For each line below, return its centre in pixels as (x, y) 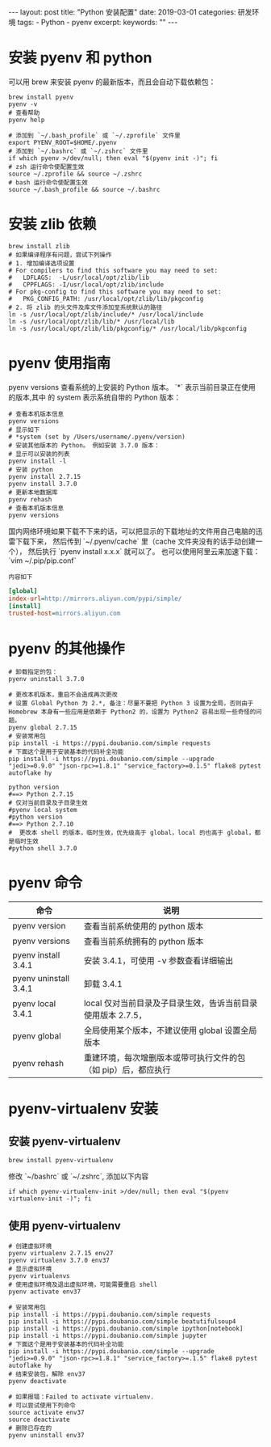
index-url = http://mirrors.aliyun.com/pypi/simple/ (95, 599)
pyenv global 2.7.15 (43, 728)
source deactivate (39, 1419)
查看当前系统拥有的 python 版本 (144, 941)
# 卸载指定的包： (33, 672)
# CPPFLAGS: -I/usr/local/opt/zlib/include (86, 285)
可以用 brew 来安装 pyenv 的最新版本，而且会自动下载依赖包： (112, 82)
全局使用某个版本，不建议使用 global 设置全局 (170, 1030)
